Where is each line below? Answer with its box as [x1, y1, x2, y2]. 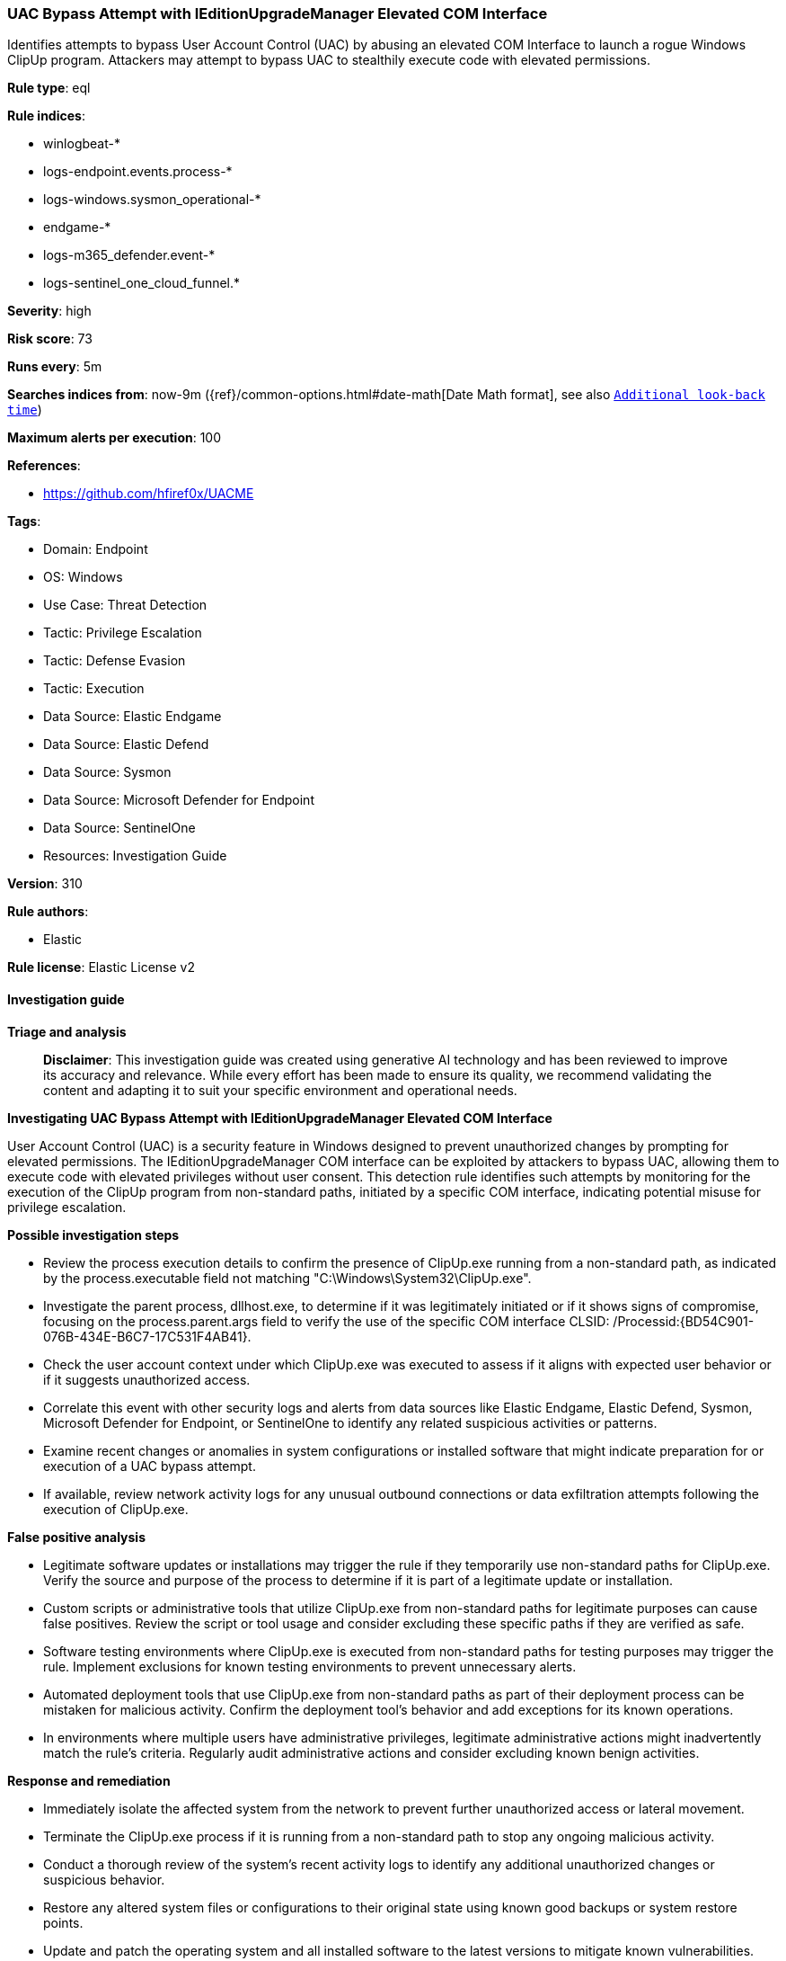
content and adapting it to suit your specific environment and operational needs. [43, 1082, 517, 1098]
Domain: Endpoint [43, 541, 148, 557]
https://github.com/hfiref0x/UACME [43, 486, 254, 502]
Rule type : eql [7, 80, 91, 96]
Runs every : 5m [7, 359, 102, 375]
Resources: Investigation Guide [43, 848, 227, 864]
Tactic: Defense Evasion [43, 653, 186, 669]
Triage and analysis [7, 1023, 127, 1039]
